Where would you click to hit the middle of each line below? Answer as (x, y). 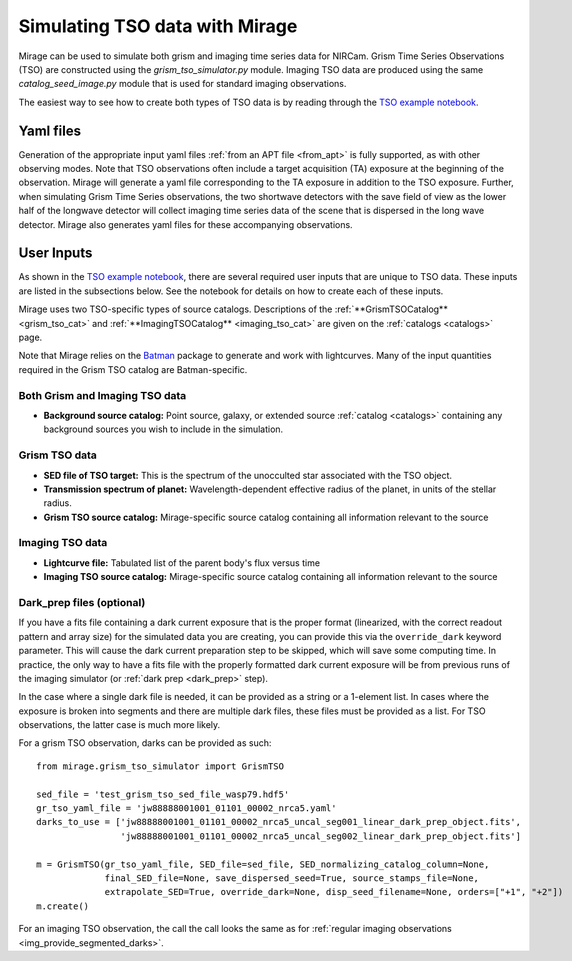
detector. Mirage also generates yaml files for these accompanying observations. (186, 224)
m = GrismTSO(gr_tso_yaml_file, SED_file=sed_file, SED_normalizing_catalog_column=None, (263, 864)
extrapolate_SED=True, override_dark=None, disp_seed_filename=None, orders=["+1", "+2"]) (334, 892)
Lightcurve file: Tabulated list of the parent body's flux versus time (181, 562)
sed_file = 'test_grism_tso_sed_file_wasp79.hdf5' (163, 794)
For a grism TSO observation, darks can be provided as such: (145, 743)
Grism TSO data (57, 455)
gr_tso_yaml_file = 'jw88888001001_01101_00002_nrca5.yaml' (186, 808)
